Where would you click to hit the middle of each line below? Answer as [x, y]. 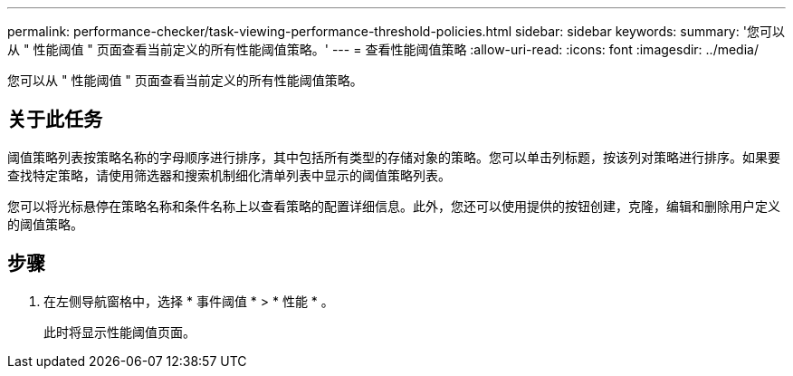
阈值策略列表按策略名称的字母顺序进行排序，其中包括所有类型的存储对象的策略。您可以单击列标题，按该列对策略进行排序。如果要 [394, 157]
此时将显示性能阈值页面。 [119, 332]
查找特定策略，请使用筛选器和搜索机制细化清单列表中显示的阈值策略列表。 [229, 175]
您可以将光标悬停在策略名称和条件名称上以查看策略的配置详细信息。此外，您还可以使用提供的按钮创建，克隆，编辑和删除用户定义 [394, 206]
